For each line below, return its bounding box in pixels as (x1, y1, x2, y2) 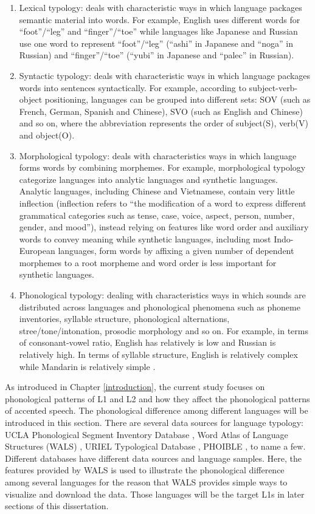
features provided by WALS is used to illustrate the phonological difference (5, 464, 285, 476)
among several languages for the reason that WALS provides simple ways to (5, 475, 288, 488)
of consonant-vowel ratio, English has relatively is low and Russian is (19, 336, 276, 349)
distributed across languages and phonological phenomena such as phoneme (19, 300, 300, 313)
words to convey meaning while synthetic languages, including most (19, 232, 271, 245)
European (19, 244, 55, 257)
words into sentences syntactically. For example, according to (19, 81, 246, 94)
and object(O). (19, 128, 75, 141)
